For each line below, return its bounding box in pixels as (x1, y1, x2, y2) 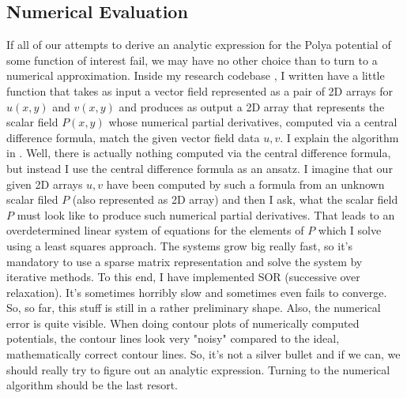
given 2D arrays (6, 175, 83, 192)
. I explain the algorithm (280, 129, 399, 145)
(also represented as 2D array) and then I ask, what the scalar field (72, 191, 398, 208)
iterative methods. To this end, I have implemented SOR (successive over (6, 268, 360, 285)
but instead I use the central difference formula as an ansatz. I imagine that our (6, 160, 393, 176)
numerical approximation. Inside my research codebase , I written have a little (6, 67, 385, 84)
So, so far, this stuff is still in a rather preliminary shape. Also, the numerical (6, 299, 381, 316)
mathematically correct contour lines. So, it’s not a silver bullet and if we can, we (6, 346, 401, 362)
